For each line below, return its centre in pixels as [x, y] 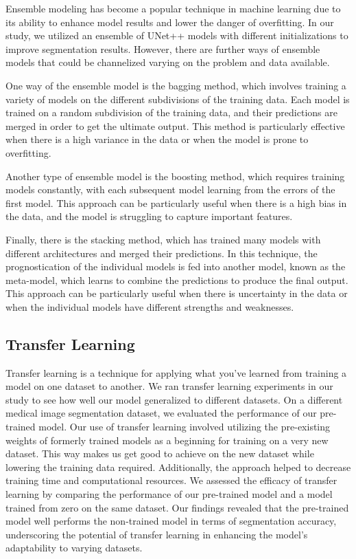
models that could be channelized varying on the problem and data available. [168, 62]
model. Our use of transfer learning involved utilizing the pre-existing [185, 427]
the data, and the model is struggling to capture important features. [149, 216]
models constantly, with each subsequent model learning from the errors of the [170, 189]
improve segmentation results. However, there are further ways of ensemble [163, 48]
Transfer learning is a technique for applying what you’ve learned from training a [176, 372]
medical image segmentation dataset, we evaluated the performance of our [161, 413]
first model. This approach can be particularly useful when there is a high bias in [176, 202]
